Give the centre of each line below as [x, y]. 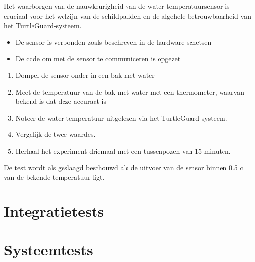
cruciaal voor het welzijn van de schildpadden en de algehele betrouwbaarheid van [127, 16]
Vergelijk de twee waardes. [55, 134]
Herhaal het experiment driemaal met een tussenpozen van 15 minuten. [123, 150]
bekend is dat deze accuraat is [61, 101]
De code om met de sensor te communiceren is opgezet [98, 58]
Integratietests [54, 211]
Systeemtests [48, 249]
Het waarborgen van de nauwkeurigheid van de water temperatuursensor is [117, 6]
